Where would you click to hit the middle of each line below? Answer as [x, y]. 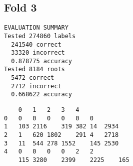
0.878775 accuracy [42, 61]
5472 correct [33, 78]
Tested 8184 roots [34, 69]
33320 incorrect [38, 53]
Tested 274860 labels [40, 36]
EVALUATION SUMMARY [36, 28]
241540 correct [36, 44]
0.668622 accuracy [42, 95]
